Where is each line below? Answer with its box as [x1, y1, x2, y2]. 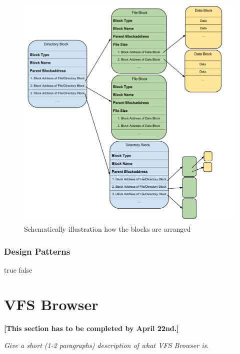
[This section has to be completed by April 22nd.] [4, 323, 179, 333]
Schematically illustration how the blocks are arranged [24, 224, 191, 234]
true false [4, 265, 32, 275]
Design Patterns [4, 245, 70, 257]
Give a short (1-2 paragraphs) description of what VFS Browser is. [4, 340, 209, 350]
